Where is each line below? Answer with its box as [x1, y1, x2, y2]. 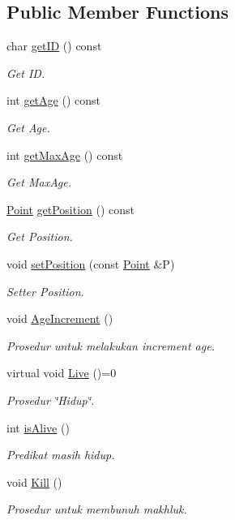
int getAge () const [6, 92, 100, 109]
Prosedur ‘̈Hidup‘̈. [6, 391, 95, 408]
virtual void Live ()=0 [6, 364, 117, 381]
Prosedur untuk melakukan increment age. [6, 337, 215, 354]
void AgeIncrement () [6, 310, 113, 327]
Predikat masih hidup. [6, 446, 115, 463]
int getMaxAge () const [6, 146, 123, 163]
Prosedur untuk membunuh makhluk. [6, 501, 187, 518]
